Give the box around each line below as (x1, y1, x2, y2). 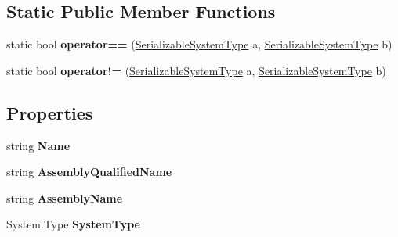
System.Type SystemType (6, 216, 140, 232)
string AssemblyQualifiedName (6, 163, 172, 180)
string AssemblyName (6, 189, 123, 206)
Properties (6, 100, 93, 124)
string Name (6, 137, 71, 153)
